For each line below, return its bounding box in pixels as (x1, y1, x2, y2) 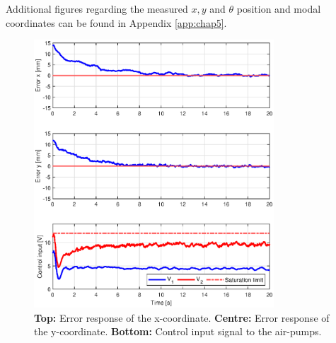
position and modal (236, 1, 321, 16)
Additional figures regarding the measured (6, 1, 188, 16)
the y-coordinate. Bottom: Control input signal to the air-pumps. (34, 324, 322, 339)
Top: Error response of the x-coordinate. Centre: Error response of (34, 310, 330, 325)
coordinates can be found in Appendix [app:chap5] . (6, 15, 227, 30)
